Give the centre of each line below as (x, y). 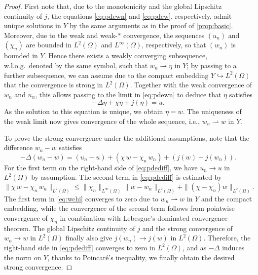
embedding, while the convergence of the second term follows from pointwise (119, 208)
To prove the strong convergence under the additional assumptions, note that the (127, 137)
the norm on (23, 257)
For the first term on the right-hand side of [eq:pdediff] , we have (101, 167)
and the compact (226, 198)
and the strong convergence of (187, 228)
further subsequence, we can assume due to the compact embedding (106, 75)
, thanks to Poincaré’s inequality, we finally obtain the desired (141, 257)
